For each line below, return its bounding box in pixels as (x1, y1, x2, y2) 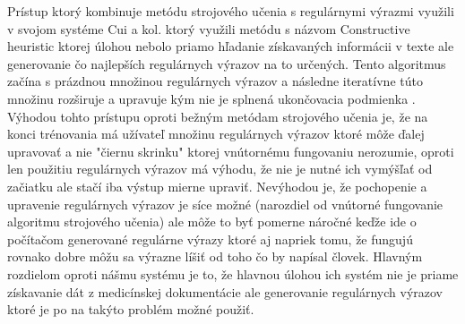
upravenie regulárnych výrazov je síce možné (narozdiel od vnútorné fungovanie (7, 194, 443, 213)
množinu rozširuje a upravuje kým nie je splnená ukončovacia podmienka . (7, 89, 416, 107)
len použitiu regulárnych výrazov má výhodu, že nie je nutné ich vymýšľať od (7, 159, 433, 178)
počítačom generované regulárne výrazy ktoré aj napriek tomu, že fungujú (7, 229, 413, 248)
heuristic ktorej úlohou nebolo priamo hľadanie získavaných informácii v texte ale (7, 37, 454, 55)
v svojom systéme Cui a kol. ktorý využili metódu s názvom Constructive (7, 19, 410, 38)
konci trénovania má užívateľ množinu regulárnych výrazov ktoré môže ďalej (7, 124, 425, 143)
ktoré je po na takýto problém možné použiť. (7, 300, 254, 319)
